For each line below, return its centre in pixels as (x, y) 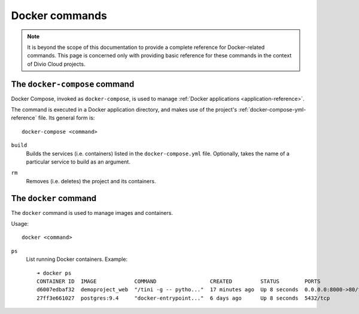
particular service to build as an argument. (78, 162)
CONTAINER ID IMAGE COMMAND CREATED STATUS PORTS (179, 281)
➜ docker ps (54, 273)
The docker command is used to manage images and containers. (92, 213)
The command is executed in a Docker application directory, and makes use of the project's (124, 110)
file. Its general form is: (66, 118)
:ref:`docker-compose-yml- (272, 110)
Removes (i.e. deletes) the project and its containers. (91, 181)
